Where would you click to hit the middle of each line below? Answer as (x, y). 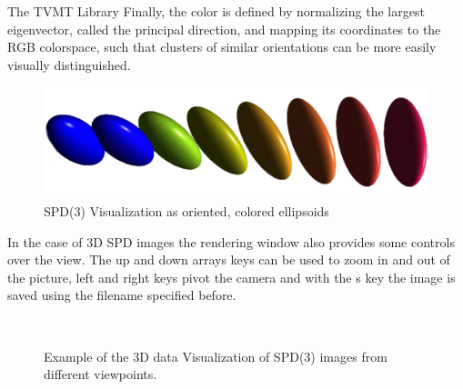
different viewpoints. (101, 374)
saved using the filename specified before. (122, 295)
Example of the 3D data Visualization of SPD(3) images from (216, 356)
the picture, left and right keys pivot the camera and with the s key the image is (231, 277)
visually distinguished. (69, 64)
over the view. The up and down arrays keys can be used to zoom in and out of (229, 259)
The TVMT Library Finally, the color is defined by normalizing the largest (216, 11)
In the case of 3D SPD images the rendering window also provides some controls (231, 241)
